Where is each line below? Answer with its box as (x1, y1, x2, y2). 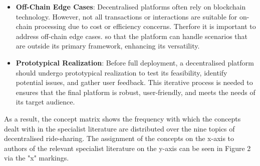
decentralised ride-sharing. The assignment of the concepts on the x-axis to (4, 133, 234, 143)
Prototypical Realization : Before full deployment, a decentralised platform (16, 57, 254, 67)
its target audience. (16, 96, 75, 107)
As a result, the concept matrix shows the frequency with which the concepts (4, 113, 241, 123)
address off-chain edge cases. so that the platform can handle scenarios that (16, 30, 248, 41)
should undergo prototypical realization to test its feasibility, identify (16, 67, 227, 77)
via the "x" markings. (4, 152, 69, 163)
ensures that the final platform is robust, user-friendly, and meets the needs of (16, 86, 255, 97)
